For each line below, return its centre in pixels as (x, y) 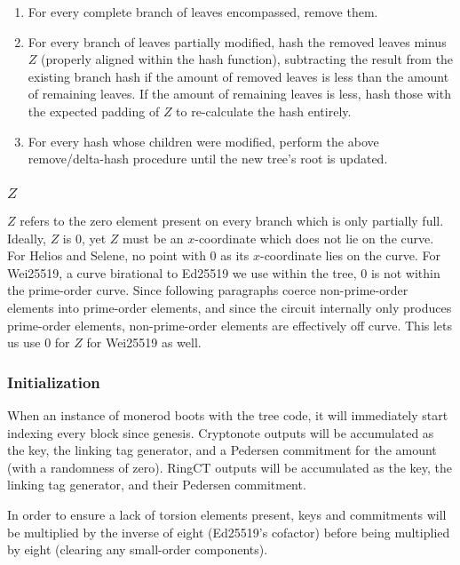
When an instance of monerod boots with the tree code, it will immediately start (228, 415)
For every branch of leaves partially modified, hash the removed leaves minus (237, 41)
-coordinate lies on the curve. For (350, 255)
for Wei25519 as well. (144, 342)
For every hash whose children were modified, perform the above (203, 141)
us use (24, 342)
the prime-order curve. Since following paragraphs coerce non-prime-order (208, 290)
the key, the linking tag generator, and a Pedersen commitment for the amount (222, 450)
